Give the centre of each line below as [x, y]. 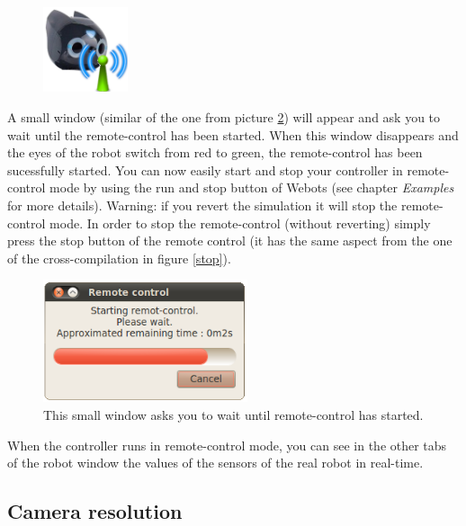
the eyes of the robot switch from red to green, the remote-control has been [215, 152]
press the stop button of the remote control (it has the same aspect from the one [230, 241]
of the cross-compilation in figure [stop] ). [119, 258]
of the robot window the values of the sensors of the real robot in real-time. [215, 463]
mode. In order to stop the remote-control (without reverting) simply [240, 223]
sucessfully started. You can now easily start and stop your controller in [205, 169]
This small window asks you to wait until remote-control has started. [233, 415]
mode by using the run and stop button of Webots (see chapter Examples [252, 187]
